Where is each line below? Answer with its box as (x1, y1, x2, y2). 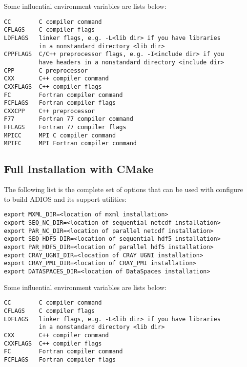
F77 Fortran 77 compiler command (4, 116, 133, 123)
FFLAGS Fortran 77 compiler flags (4, 124, 126, 131)
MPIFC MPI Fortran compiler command (4, 140, 137, 147)
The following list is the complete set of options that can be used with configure (4, 184, 243, 194)
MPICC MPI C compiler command (4, 132, 116, 139)
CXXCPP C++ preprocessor (4, 107, 95, 115)
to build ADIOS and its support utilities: (4, 193, 126, 204)
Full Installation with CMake (4, 161, 154, 176)
